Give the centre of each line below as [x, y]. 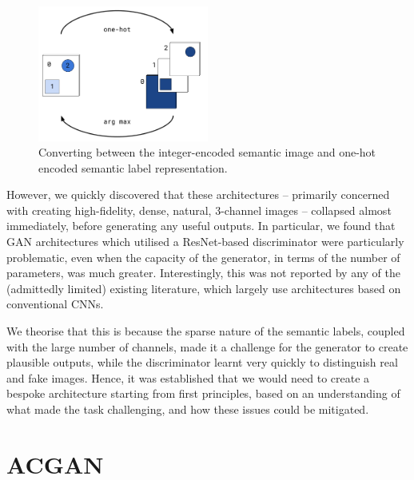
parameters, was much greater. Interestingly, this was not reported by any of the [203, 273]
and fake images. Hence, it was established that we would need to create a [188, 377]
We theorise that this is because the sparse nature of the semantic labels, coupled [206, 331]
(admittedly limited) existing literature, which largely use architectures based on [204, 288]
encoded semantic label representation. [133, 167]
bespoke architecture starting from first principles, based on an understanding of [203, 393]
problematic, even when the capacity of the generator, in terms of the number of [203, 257]
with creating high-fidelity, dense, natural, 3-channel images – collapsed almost [199, 210]
